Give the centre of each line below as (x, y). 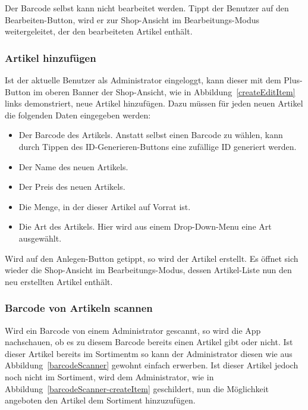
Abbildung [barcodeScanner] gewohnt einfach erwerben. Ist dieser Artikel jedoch (152, 365)
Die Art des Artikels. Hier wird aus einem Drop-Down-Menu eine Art (145, 226)
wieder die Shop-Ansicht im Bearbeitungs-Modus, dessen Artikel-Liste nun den (148, 270)
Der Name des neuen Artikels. (73, 166)
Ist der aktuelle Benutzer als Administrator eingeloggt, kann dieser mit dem (143, 80)
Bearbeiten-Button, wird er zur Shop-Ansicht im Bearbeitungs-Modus (132, 19)
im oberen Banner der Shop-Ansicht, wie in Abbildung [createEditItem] (164, 91)
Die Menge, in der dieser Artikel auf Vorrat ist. (105, 206)
